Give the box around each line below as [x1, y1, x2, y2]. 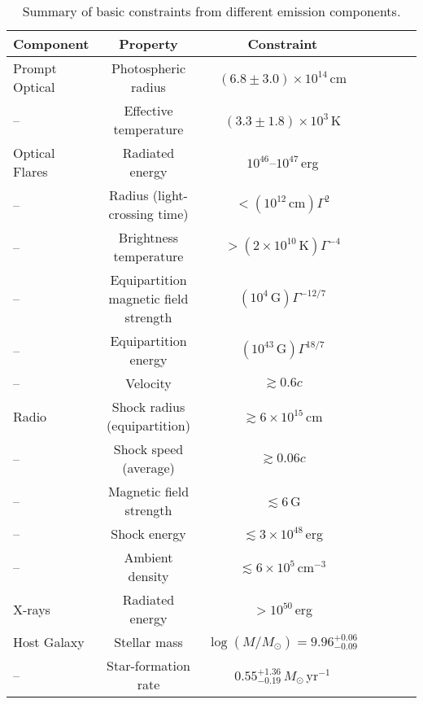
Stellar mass [114, 632, 183, 651]
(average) [122, 458, 175, 477]
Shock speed [113, 439, 184, 458]
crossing [108, 204, 154, 223]
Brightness [118, 228, 179, 247]
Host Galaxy [13, 632, 85, 651]
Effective [124, 101, 173, 120]
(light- [152, 186, 188, 204]
